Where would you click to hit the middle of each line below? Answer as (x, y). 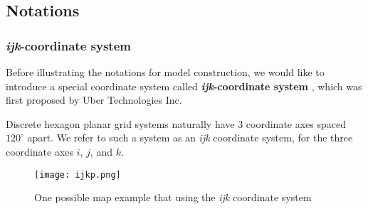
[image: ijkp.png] (78, 175)
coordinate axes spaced (296, 123)
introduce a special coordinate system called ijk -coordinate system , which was (184, 86)
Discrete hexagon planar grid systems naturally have (120, 123)
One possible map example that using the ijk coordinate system (173, 197)
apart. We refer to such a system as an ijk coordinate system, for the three (190, 138)
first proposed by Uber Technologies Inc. (94, 100)
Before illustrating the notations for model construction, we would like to (165, 72)
